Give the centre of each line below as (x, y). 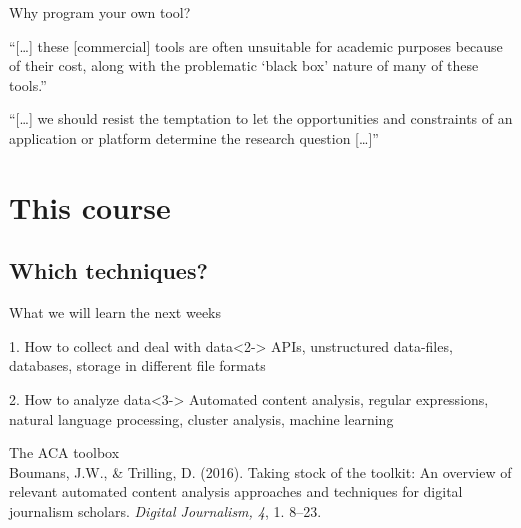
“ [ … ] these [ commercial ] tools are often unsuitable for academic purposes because (256, 45)
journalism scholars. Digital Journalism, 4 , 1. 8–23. (165, 510)
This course (90, 206)
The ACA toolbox (64, 452)
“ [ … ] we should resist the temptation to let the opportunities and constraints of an (261, 118)
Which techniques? (108, 270)
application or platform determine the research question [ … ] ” (194, 137)
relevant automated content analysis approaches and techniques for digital (236, 491)
